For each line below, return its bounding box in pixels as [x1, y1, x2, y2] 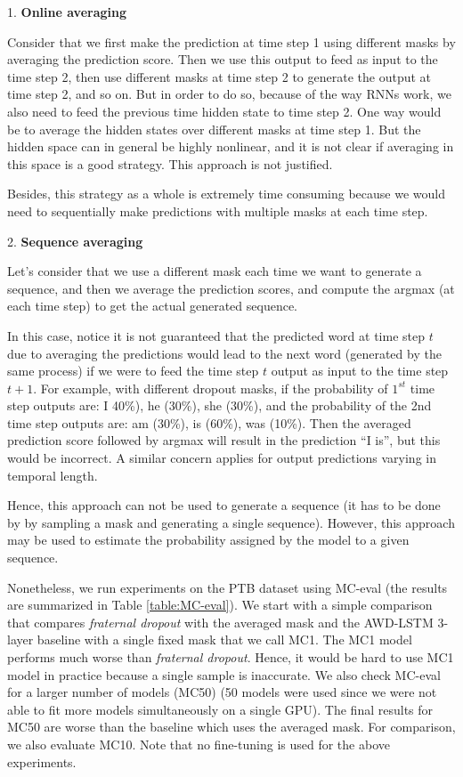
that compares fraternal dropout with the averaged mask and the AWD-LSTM [7, 612, 434, 631]
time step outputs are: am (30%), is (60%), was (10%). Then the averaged [7, 413, 411, 432]
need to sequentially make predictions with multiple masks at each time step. [7, 201, 428, 220]
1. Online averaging [7, 3, 127, 20]
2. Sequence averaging [7, 231, 143, 250]
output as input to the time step [271, 361, 449, 380]
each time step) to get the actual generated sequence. [7, 296, 298, 315]
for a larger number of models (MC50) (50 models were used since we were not [7, 683, 437, 701]
